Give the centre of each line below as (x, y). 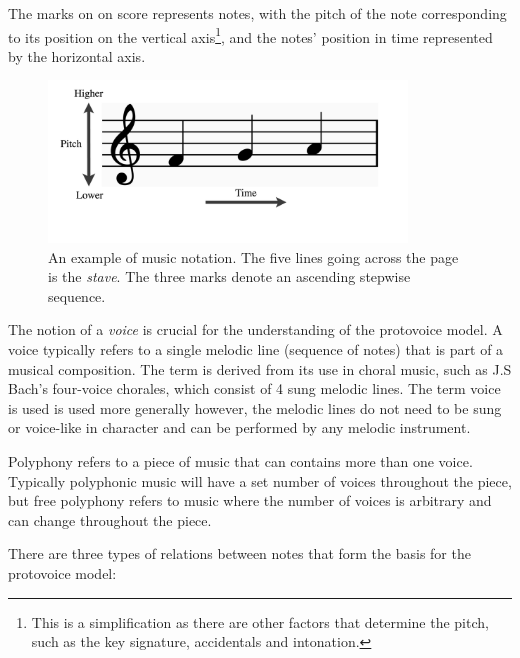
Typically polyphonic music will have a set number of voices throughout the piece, (260, 480)
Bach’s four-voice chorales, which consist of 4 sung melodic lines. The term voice (254, 388)
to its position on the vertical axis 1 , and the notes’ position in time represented (250, 35)
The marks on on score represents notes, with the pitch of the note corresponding (257, 13)
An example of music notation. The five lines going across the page (253, 256)
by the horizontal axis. (77, 55)
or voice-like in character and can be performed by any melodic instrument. (239, 427)
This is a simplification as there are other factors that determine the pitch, (260, 621)
